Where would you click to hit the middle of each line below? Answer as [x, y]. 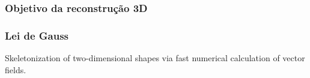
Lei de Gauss [37, 35]
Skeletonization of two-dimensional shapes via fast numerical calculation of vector [155, 58]
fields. [16, 69]
